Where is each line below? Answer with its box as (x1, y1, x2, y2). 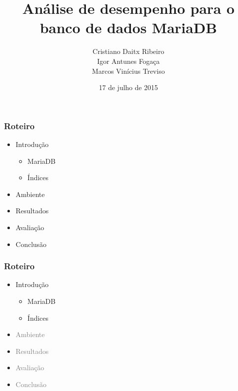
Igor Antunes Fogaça (97, 55, 160, 66)
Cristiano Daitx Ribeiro (92, 46, 164, 56)
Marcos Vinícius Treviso (92, 65, 165, 76)
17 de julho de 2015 (99, 82, 158, 93)
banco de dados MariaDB (40, 17, 217, 38)
